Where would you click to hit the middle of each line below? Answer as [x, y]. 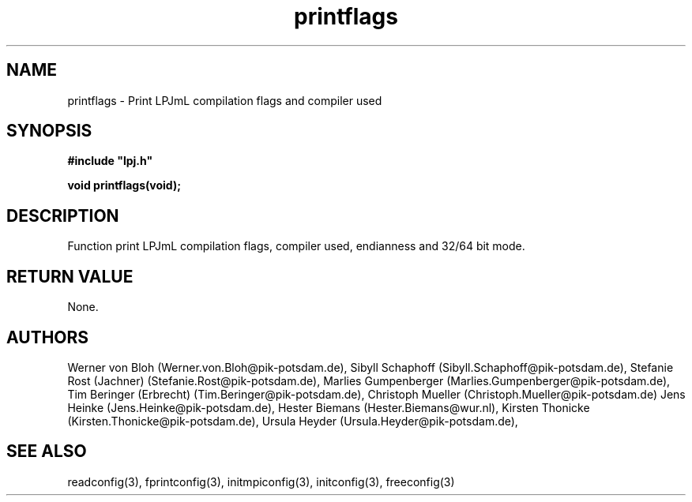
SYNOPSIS [49, 131]
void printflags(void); [124, 185]
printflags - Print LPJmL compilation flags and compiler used [225, 100]
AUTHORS [48, 337]
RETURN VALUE [70, 276]
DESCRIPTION [63, 215]
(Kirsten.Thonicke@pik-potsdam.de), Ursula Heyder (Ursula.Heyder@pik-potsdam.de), [293, 421]
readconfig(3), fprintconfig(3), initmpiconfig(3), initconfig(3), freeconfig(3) [261, 481]
